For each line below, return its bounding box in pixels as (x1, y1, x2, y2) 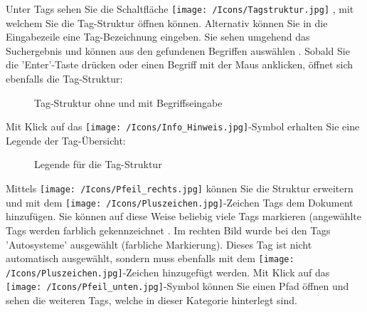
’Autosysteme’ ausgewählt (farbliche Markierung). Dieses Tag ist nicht (6, 236, 312, 251)
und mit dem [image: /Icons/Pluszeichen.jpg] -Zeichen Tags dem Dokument (6, 194, 353, 209)
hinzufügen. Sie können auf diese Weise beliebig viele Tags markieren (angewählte (6, 209, 362, 224)
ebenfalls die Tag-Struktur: (6, 71, 123, 86)
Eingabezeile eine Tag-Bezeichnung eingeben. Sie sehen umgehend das (6, 29, 310, 44)
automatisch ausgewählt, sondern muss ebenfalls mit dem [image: (6, 251, 294, 266)
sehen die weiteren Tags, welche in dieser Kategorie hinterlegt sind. (6, 293, 297, 308)
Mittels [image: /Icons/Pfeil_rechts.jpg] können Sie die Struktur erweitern (6, 181, 353, 196)
